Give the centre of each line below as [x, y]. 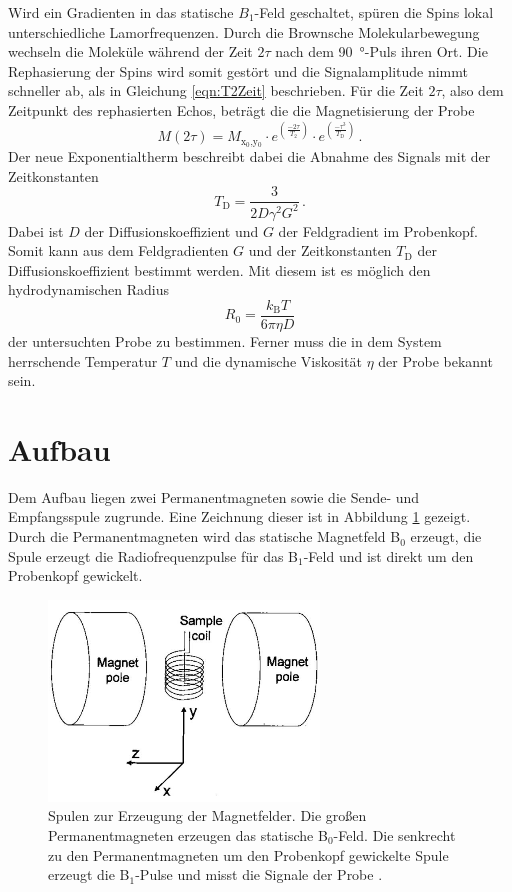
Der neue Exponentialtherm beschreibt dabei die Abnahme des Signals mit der [249, 155]
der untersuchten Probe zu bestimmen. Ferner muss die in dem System [225, 340]
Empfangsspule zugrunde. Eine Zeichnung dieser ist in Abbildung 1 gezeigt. [239, 516]
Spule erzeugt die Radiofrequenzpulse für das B [153, 555]
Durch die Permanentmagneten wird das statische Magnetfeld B [204, 536]
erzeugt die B [89, 874]
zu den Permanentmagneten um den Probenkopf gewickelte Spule [248, 854]
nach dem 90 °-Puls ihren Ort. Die [381, 51]
